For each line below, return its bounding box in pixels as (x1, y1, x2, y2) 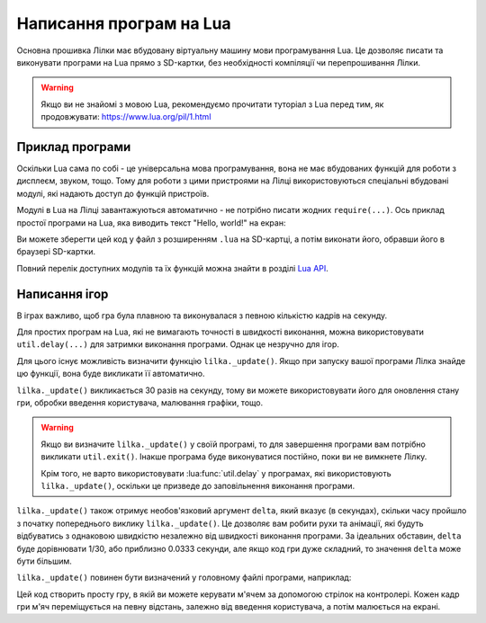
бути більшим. (16, 556, 72, 566)
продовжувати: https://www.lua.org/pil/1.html (40, 111, 211, 122)
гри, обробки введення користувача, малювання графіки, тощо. (16, 397, 264, 408)
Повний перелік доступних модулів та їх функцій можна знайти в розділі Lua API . (16, 263, 328, 273)
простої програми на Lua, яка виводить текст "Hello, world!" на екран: (16, 217, 286, 228)
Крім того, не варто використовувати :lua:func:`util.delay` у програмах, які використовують (40, 467, 391, 478)
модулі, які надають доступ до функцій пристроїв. (16, 188, 210, 199)
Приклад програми (16, 139, 131, 155)
